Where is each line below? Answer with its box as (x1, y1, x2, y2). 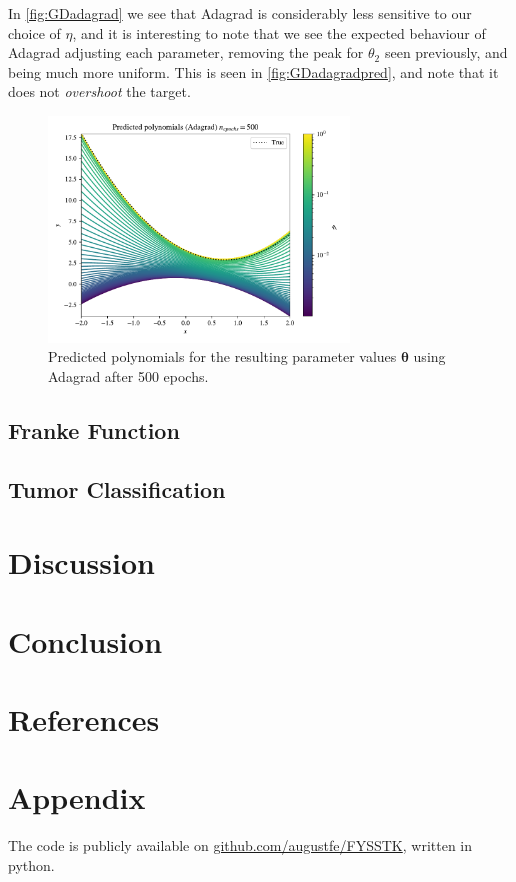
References (8, 699, 160, 740)
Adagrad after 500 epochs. (48, 365, 209, 386)
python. (8, 854, 55, 875)
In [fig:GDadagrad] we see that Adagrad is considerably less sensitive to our (8, 3, 472, 23)
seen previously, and (384, 42, 508, 63)
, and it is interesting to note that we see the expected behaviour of (72, 22, 486, 43)
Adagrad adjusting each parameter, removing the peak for (8, 42, 364, 63)
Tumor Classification (8, 473, 226, 504)
